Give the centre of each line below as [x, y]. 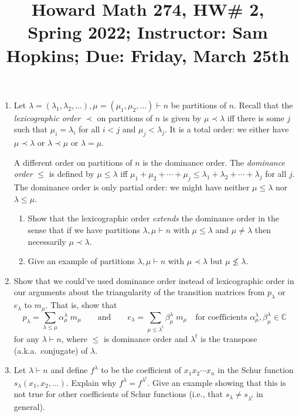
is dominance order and [146, 338]
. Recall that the [264, 105]
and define [69, 370]
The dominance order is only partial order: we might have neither [132, 187]
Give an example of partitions [81, 261]
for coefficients [221, 318]
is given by [182, 117]
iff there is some [256, 117]
